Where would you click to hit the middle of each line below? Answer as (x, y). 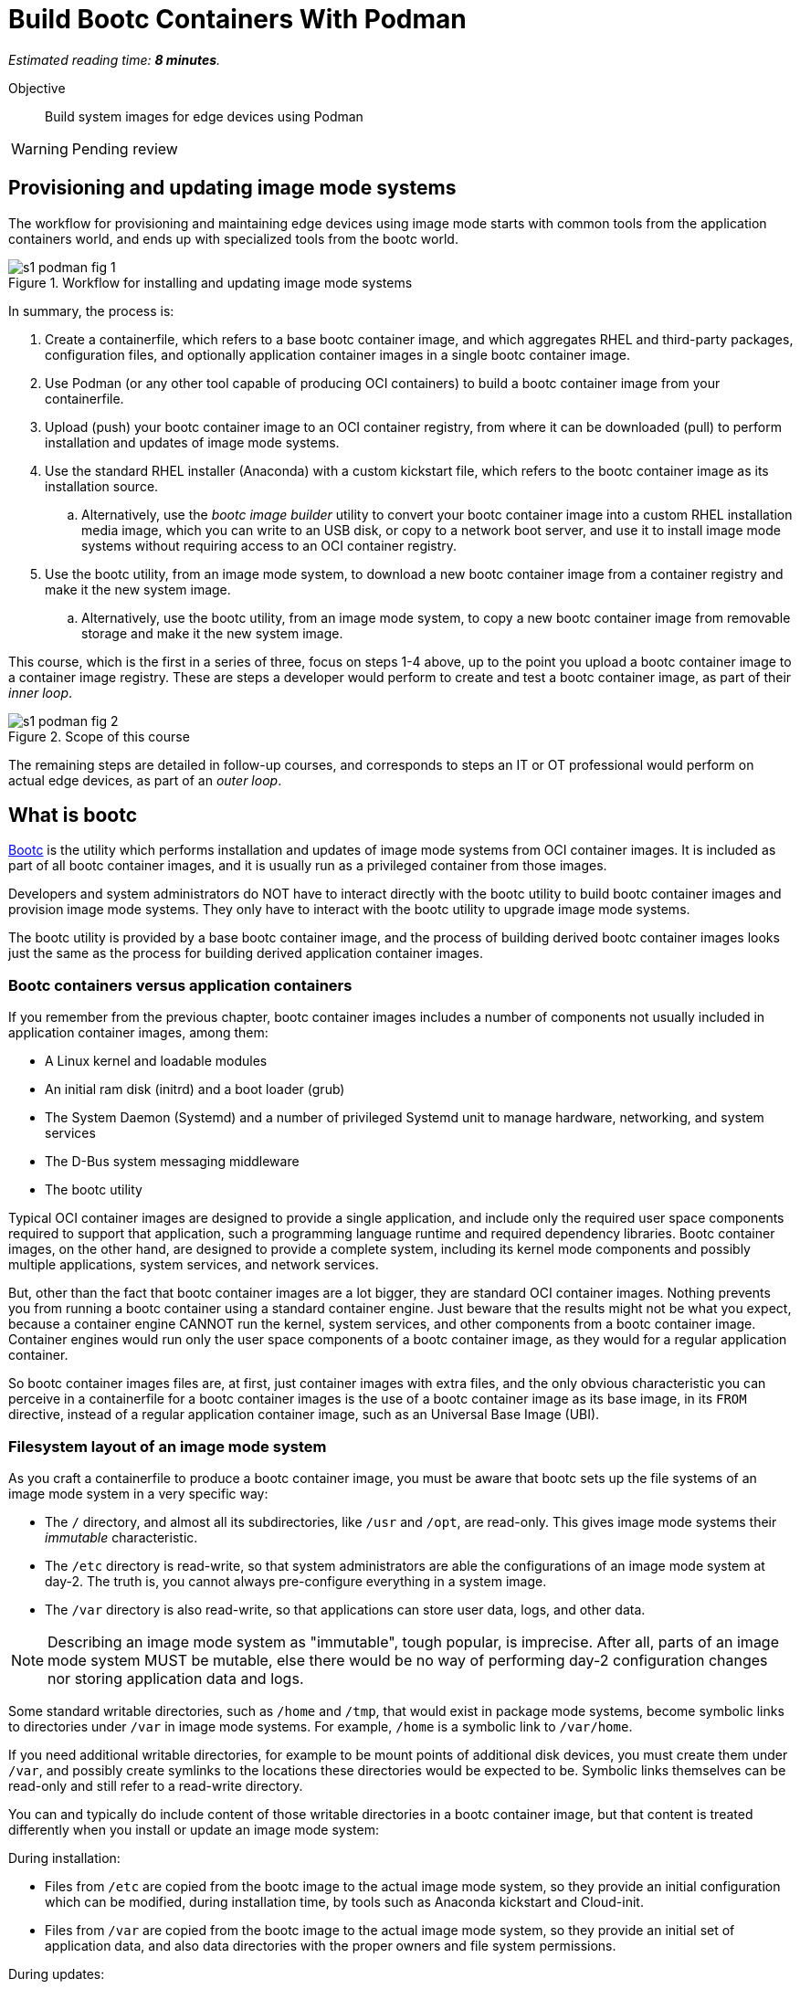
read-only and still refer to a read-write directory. (156, 1785)
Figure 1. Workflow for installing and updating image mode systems (211, 282)
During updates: (57, 1973)
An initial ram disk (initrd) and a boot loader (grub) (195, 1089)
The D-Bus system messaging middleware (172, 1162)
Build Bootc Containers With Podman (237, 19)
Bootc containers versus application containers (180, 985)
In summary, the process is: (91, 310)
